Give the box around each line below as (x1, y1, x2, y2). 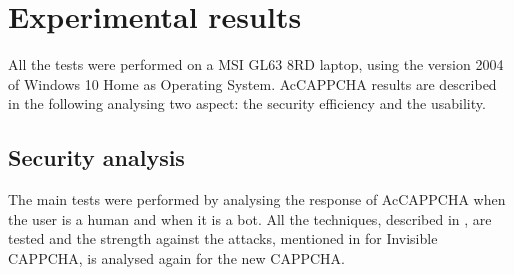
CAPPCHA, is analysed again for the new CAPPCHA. (8, 247, 345, 268)
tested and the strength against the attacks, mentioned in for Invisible (8, 228, 438, 249)
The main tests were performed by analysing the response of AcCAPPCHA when (8, 189, 506, 210)
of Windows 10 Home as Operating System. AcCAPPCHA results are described (8, 73, 497, 94)
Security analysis (8, 142, 185, 173)
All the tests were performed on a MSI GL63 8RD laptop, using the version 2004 (8, 54, 504, 75)
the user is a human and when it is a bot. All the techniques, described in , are (8, 208, 492, 229)
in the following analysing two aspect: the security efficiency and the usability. (8, 93, 486, 114)
